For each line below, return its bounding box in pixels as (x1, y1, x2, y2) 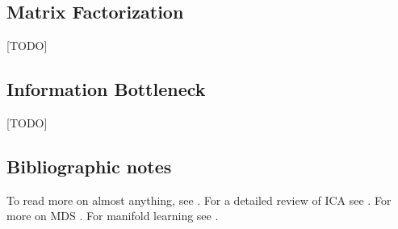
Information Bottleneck (6, 77, 206, 102)
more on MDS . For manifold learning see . (6, 207, 219, 224)
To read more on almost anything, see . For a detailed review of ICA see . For (6, 191, 392, 208)
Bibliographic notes (6, 153, 172, 178)
